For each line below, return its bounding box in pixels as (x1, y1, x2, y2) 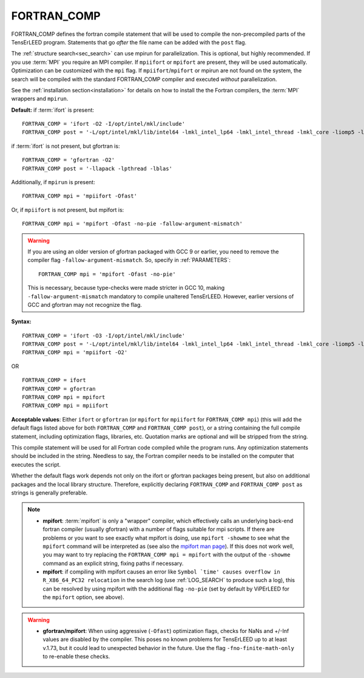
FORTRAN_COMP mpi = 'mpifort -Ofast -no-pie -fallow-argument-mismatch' (22, 221, 243, 227)
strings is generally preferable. (11, 489, 88, 496)
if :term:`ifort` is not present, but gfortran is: (11, 142, 120, 149)
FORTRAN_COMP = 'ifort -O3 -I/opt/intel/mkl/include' (22, 332, 185, 339)
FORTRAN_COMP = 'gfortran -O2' (22, 157, 115, 163)
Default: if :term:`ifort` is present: (11, 106, 94, 114)
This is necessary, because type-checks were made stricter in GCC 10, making (27, 284, 225, 292)
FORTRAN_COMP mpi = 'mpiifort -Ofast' (22, 193, 138, 200)
